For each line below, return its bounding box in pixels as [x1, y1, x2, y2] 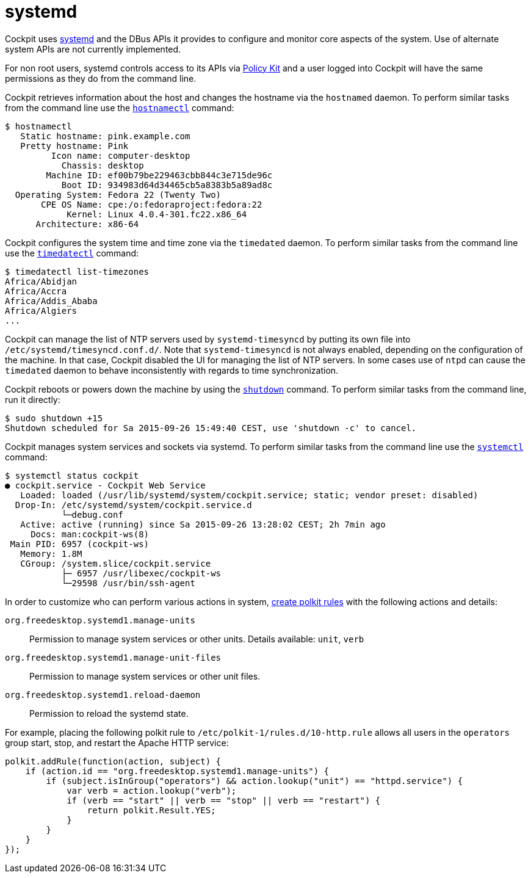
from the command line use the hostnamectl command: [5, 102, 234, 113]
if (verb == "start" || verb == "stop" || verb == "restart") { [67, 795, 381, 805]
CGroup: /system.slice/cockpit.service [20, 558, 211, 568]
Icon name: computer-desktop [51, 150, 190, 161]
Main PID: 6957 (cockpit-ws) [10, 539, 150, 549]
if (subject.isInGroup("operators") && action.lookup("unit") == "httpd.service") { [46, 775, 463, 786]
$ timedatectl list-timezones [5, 266, 150, 277]
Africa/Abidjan [5, 276, 78, 286]
